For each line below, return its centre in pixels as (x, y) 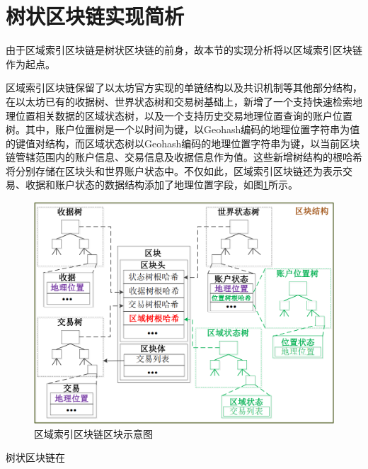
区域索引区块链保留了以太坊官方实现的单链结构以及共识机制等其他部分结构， (184, 87)
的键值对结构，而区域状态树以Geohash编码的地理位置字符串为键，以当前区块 (183, 143)
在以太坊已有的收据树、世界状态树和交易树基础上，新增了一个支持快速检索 (179, 101)
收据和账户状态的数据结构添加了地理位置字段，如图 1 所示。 (161, 185)
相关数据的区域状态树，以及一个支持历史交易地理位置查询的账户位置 (194, 115)
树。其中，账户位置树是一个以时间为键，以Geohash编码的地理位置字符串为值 (183, 129)
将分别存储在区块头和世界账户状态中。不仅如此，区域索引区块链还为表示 (174, 170)
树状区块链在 (35, 457)
